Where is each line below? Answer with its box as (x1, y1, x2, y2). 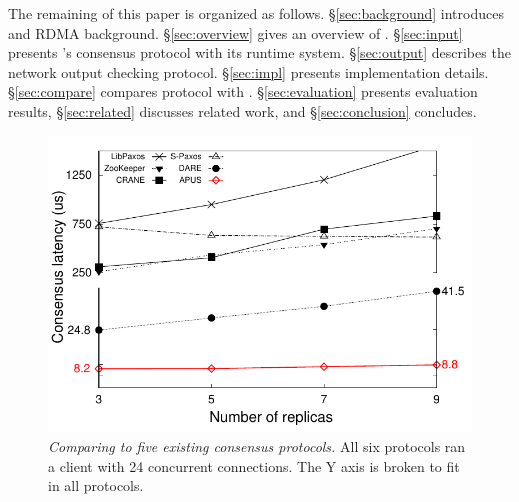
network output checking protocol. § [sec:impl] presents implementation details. (8, 61, 489, 82)
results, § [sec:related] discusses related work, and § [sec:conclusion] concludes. (8, 100, 477, 121)
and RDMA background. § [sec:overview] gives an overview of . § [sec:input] (8, 22, 463, 43)
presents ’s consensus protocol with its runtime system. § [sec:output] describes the (8, 42, 511, 63)
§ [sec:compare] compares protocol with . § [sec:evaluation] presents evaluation (8, 81, 478, 102)
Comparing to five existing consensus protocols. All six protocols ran (48, 435, 466, 456)
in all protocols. (48, 475, 144, 496)
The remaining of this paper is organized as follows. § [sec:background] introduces (8, 3, 504, 23)
